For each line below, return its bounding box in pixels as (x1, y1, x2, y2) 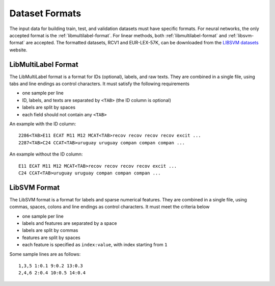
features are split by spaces (22, 235, 81, 241)
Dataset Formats (9, 8, 81, 19)
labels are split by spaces (22, 105, 76, 111)
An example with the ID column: (9, 120, 76, 127)
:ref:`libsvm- (228, 32, 254, 38)
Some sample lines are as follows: (9, 251, 81, 257)
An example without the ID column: (9, 151, 83, 158)
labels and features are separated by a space (22, 220, 117, 226)
